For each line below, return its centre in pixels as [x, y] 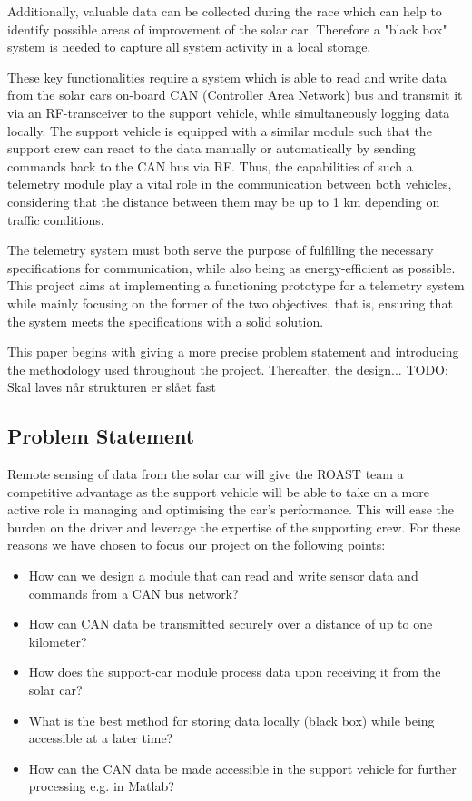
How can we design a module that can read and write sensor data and [223, 576]
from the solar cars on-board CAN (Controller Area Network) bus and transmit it [235, 95]
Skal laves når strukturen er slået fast [112, 387]
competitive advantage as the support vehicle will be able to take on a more [218, 491]
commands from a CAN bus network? [133, 593]
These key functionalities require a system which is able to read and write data [227, 77]
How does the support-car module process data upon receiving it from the [235, 672]
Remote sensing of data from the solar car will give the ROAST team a [206, 474]
